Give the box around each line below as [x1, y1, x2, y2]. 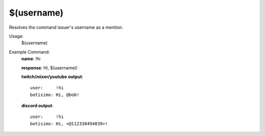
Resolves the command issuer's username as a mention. [9, 24, 124, 30]
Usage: [9, 33, 24, 39]
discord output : [21, 103, 53, 109]
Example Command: [9, 49, 50, 55]
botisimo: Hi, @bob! [30, 92, 79, 97]
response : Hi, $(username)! [21, 65, 78, 71]
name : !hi [21, 56, 41, 62]
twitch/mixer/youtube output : [21, 74, 83, 79]
